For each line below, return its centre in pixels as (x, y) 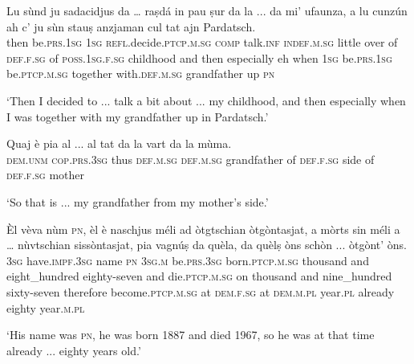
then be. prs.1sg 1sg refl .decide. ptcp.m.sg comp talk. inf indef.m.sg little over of (202, 42)
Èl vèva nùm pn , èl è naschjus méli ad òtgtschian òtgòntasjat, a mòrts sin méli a (203, 229)
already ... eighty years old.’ (74, 350)
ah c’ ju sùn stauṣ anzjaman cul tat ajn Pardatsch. (131, 26)
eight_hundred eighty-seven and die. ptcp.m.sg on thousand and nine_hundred (199, 276)
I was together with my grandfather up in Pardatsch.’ (138, 116)
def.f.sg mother (45, 175)
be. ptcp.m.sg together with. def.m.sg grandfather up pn (141, 74)
